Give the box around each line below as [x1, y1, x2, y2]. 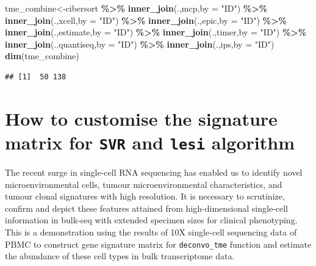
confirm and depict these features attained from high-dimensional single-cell [5, 201, 288, 214]
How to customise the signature [5, 106, 278, 131]
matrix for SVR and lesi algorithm [5, 129, 295, 154]
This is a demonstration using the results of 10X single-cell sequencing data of [5, 225, 297, 238]
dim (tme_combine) [5, 49, 79, 62]
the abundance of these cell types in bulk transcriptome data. [5, 250, 235, 262]
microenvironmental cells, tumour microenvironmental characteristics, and [5, 178, 282, 190]
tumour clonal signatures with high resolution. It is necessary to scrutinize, [5, 190, 285, 203]
